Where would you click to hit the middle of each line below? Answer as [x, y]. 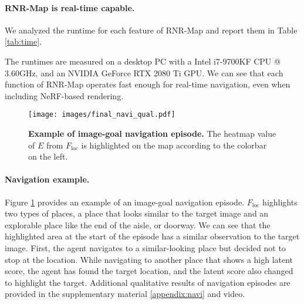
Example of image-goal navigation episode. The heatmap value [152, 134]
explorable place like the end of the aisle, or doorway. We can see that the [138, 224]
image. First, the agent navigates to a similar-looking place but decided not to [145, 247]
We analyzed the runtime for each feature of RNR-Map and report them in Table [151, 30]
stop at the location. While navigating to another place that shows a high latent [149, 259]
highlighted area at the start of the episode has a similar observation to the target [152, 236]
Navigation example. [47, 179]
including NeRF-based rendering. [64, 95]
